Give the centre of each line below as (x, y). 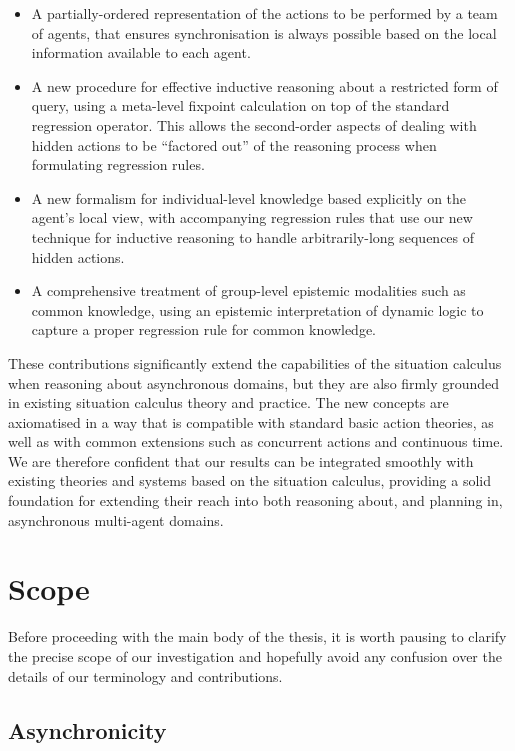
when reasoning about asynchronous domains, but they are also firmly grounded (254, 382)
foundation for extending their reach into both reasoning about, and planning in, (255, 500)
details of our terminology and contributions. (145, 675)
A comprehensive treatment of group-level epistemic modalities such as (248, 290)
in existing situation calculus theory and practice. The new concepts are (228, 402)
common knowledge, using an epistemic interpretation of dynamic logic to (257, 309)
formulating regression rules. (118, 164)
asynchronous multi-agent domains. (116, 519)
